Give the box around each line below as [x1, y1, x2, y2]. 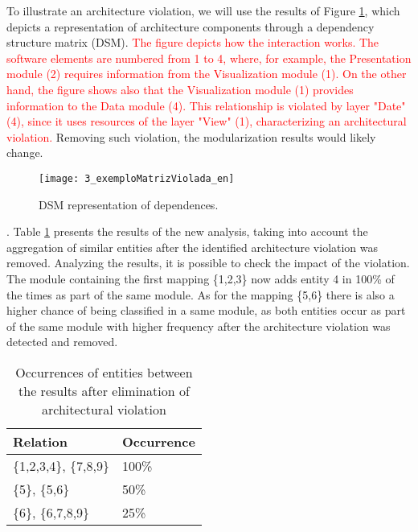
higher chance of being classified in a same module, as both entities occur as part [6, 302, 406, 319]
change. [6, 144, 43, 161]
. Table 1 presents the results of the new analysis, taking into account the [6, 223, 368, 240]
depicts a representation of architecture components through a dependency [6, 18, 375, 35]
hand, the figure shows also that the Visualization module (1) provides [6, 80, 354, 97]
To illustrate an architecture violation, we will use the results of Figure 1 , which [6, 2, 400, 19]
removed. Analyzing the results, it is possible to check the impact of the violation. [6, 254, 410, 271]
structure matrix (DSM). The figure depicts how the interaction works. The [6, 34, 379, 51]
